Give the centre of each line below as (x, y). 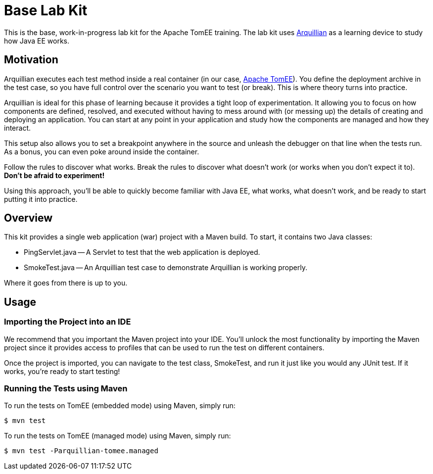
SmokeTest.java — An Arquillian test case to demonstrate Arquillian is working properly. (166, 268)
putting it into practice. (41, 199)
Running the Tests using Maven (66, 389)
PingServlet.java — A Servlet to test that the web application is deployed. (142, 252)
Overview (28, 218)
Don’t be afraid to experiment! (54, 175)
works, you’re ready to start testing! (62, 371)
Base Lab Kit (46, 10)
